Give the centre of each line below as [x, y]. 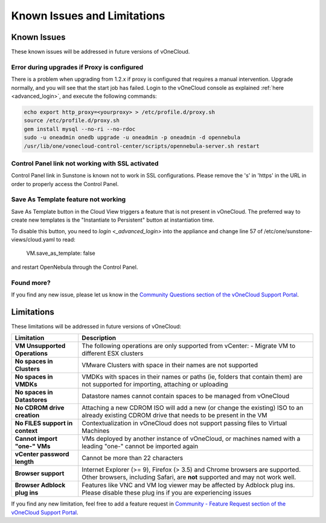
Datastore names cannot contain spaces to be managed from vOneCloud [186, 396]
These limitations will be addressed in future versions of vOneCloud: [96, 326]
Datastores [31, 400]
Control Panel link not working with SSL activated [85, 163]
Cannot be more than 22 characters [133, 458]
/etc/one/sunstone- [288, 231]
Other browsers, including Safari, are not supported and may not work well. [189, 477]
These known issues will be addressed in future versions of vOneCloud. [101, 52]
